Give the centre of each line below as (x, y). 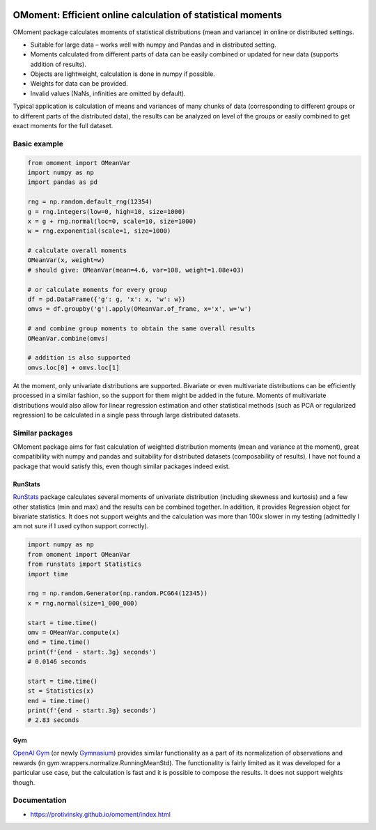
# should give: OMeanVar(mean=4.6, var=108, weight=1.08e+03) (136, 270)
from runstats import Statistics (85, 564)
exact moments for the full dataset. (63, 126)
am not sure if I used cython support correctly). (81, 526)
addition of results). (58, 64)
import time (48, 574)
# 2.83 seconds (53, 720)
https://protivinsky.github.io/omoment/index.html (100, 814)
